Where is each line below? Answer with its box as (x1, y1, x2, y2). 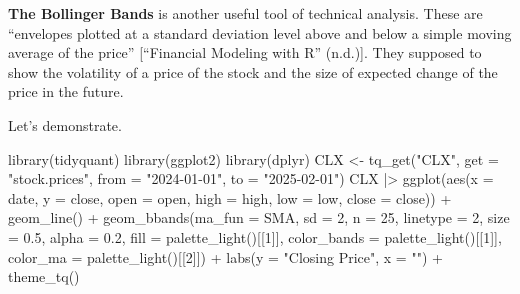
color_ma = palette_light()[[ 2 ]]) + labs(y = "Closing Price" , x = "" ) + (8, 246, 443, 267)
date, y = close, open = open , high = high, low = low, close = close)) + (8, 187, 452, 208)
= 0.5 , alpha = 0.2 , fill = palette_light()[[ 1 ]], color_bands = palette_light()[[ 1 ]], (8, 226, 502, 247)
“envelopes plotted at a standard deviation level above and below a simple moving (8, 22, 512, 43)
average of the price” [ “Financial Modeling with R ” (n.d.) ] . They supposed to (8, 42, 482, 63)
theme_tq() (8, 266, 80, 287)
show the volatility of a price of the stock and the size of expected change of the (8, 61, 498, 82)
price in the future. (8, 81, 124, 102)
